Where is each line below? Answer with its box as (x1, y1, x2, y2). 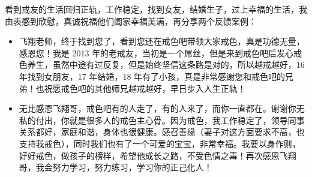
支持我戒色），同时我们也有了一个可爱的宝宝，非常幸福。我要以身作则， (19, 137, 301, 149)
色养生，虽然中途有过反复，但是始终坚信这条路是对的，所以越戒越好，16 (19, 58, 305, 71)
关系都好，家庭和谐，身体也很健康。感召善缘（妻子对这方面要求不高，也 (19, 125, 305, 138)
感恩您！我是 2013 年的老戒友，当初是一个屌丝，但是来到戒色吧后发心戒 (19, 46, 302, 59)
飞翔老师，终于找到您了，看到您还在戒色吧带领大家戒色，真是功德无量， (19, 35, 305, 47)
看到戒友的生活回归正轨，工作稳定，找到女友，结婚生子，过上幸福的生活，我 (5, 3, 307, 15)
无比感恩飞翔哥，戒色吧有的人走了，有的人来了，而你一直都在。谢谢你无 (19, 102, 305, 115)
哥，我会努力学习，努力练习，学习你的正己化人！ (19, 161, 212, 173)
